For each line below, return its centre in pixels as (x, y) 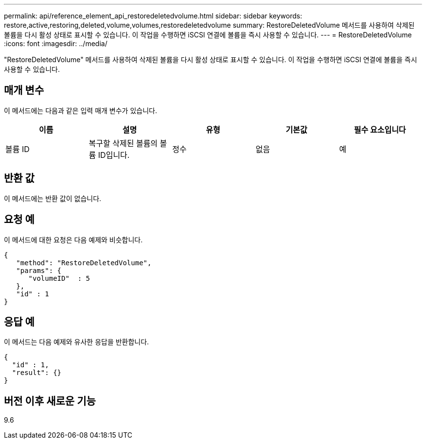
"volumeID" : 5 (59, 278)
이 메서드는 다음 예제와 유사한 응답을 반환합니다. (77, 342)
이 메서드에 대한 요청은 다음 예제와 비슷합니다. (73, 239)
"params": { (39, 270)
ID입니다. (114, 155)
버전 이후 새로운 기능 (50, 401)
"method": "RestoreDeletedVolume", (84, 263)
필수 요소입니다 (380, 129)
